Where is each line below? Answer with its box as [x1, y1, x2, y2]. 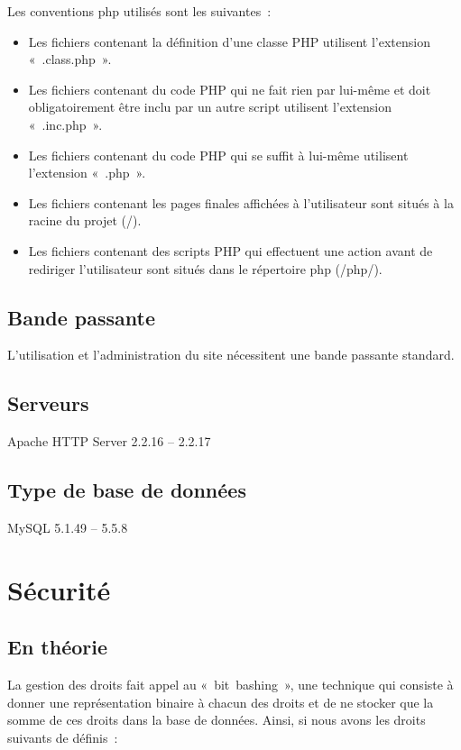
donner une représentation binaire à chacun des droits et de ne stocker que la [7, 692, 434, 711]
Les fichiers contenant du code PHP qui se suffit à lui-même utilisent [28, 145, 409, 164]
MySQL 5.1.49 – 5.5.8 [7, 517, 128, 536]
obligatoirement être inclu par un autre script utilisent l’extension [28, 97, 392, 116]
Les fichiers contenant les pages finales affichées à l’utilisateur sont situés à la [28, 193, 454, 212]
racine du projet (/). [28, 211, 142, 230]
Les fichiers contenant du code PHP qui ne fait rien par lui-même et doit [28, 79, 431, 98]
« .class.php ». [28, 50, 112, 69]
